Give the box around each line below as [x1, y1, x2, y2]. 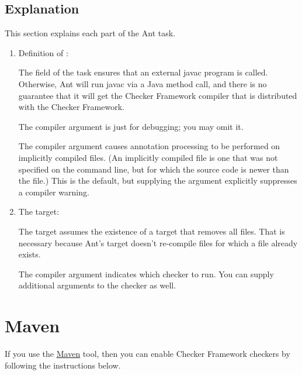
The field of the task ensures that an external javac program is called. [18, 66, 268, 78]
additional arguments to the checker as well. [18, 279, 176, 291]
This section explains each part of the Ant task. [5, 27, 175, 39]
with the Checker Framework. [18, 101, 124, 113]
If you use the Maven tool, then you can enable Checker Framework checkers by [5, 348, 290, 360]
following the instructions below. [5, 359, 121, 371]
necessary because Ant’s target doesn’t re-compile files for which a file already [18, 236, 298, 249]
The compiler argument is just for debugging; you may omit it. [18, 120, 244, 132]
